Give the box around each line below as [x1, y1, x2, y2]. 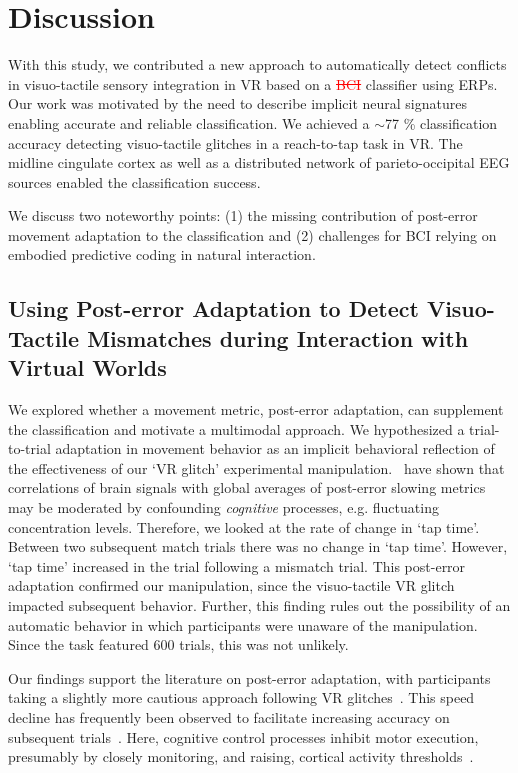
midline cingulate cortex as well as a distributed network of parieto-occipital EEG [8, 152, 510, 173]
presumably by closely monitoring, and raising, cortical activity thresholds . [8, 746, 474, 767]
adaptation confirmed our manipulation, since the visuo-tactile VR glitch [8, 575, 455, 596]
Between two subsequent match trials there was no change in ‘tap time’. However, [8, 536, 508, 557]
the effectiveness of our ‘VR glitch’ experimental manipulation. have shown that [8, 457, 505, 478]
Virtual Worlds [8, 352, 167, 383]
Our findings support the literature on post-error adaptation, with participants [8, 667, 491, 688]
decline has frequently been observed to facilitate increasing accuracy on [8, 706, 450, 727]
